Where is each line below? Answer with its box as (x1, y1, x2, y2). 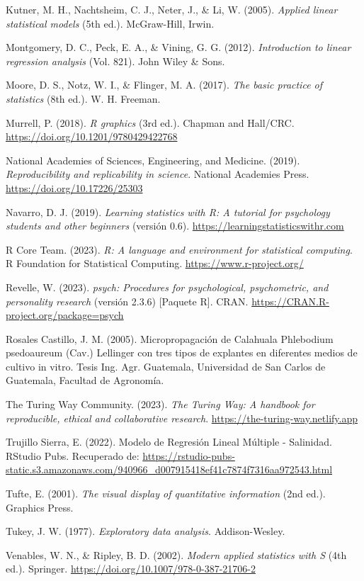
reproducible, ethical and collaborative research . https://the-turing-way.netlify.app (6, 410, 358, 425)
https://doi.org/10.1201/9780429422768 (6, 129, 178, 144)
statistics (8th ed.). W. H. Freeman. (6, 91, 161, 106)
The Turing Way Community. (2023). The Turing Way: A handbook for (6, 397, 315, 412)
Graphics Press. (6, 500, 74, 514)
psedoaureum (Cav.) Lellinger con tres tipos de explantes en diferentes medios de (6, 345, 358, 360)
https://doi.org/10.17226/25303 (6, 180, 143, 195)
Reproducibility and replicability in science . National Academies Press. (6, 167, 309, 181)
